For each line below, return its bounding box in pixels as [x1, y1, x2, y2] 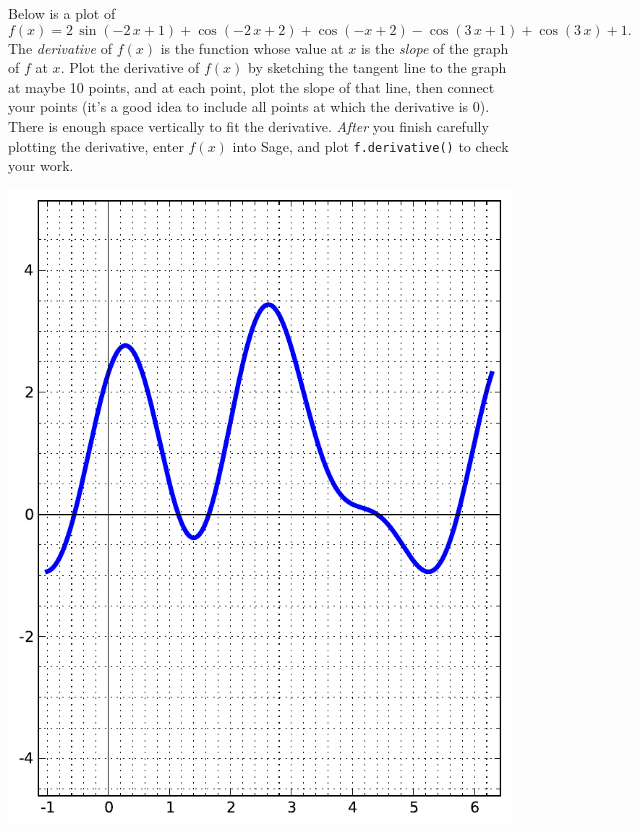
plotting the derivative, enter [8, 135, 184, 156]
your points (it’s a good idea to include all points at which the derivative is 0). [8, 96, 490, 117]
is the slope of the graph [360, 37, 509, 58]
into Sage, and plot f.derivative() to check [232, 135, 509, 156]
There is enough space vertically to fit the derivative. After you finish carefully [8, 115, 489, 136]
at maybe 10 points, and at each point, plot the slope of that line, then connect [8, 76, 495, 97]
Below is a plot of [8, 3, 116, 23]
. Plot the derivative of [60, 57, 200, 78]
